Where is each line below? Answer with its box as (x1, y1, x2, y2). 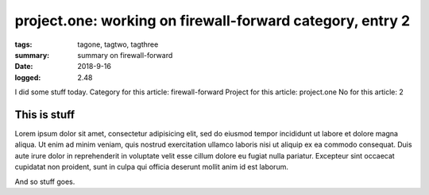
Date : (14, 62, 33, 71)
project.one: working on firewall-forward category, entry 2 (14, 12, 411, 29)
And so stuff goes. (14, 177, 75, 186)
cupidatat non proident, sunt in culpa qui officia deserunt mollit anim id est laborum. (14, 162, 289, 172)
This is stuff (14, 108, 75, 121)
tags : (14, 40, 33, 49)
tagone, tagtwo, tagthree (77, 40, 159, 49)
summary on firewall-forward (77, 50, 173, 59)
